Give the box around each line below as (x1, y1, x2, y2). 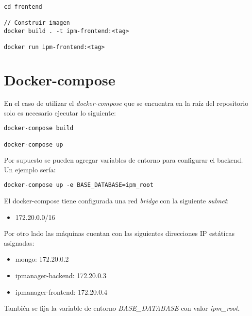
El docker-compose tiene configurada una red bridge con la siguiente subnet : (4, 196, 229, 206)
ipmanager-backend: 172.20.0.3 (15, 270, 106, 281)
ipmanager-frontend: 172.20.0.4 (15, 286, 107, 297)
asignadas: (4, 237, 34, 248)
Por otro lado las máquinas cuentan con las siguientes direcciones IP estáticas (4, 228, 235, 238)
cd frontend (4, 3, 42, 10)
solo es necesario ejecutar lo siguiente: (4, 107, 116, 117)
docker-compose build (4, 125, 74, 132)
